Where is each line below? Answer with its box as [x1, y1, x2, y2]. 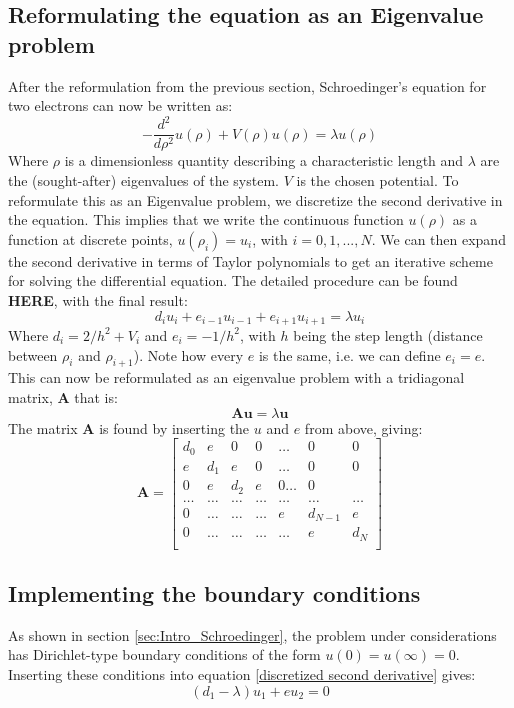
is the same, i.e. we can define [258, 344, 441, 365]
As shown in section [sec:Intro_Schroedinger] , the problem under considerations [8, 624, 497, 645]
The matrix [8, 417, 78, 438]
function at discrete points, [8, 228, 173, 249]
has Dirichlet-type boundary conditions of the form [8, 644, 321, 665]
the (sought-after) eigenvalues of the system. [8, 169, 279, 190]
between [8, 344, 58, 365]
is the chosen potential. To [296, 169, 459, 190]
